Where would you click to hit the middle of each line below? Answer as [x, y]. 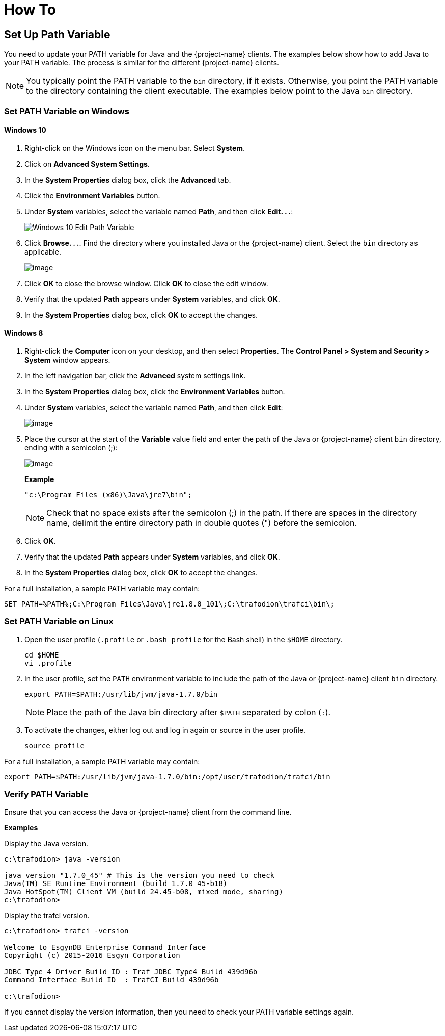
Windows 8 [24, 333]
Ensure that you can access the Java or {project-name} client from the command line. [148, 812]
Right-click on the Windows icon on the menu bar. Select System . [135, 148]
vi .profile [48, 663]
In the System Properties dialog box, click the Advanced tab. [128, 180]
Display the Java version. [46, 844]
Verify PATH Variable [46, 794]
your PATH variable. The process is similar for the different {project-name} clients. [142, 63]
